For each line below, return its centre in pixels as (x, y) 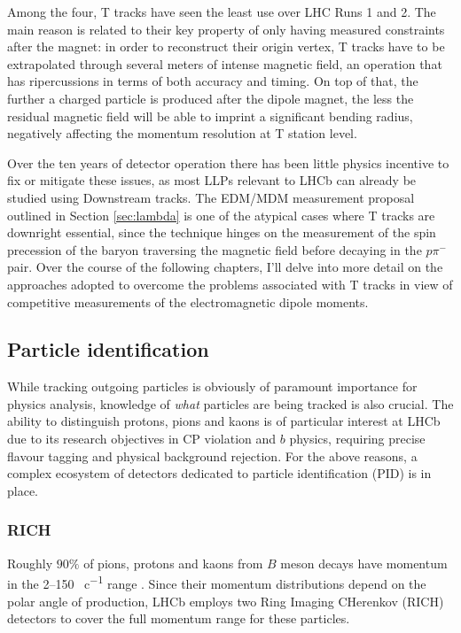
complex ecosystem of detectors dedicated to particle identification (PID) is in (219, 473)
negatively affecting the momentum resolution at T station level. (182, 133)
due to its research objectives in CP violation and (142, 439)
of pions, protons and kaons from (173, 563)
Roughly (30, 563)
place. (23, 490)
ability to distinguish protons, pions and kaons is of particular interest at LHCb (224, 421)
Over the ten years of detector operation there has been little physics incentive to (228, 162)
